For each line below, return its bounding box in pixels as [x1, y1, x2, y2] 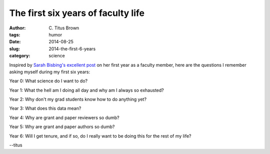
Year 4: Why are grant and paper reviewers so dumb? [9, 115, 119, 121]
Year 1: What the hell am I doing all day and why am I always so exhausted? [9, 87, 164, 93]
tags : [9, 31, 20, 37]
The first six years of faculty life [9, 7, 145, 18]
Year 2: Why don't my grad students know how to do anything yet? [9, 96, 147, 102]
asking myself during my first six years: [9, 69, 90, 75]
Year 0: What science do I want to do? [9, 78, 87, 84]
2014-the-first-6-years [48, 45, 96, 52]
